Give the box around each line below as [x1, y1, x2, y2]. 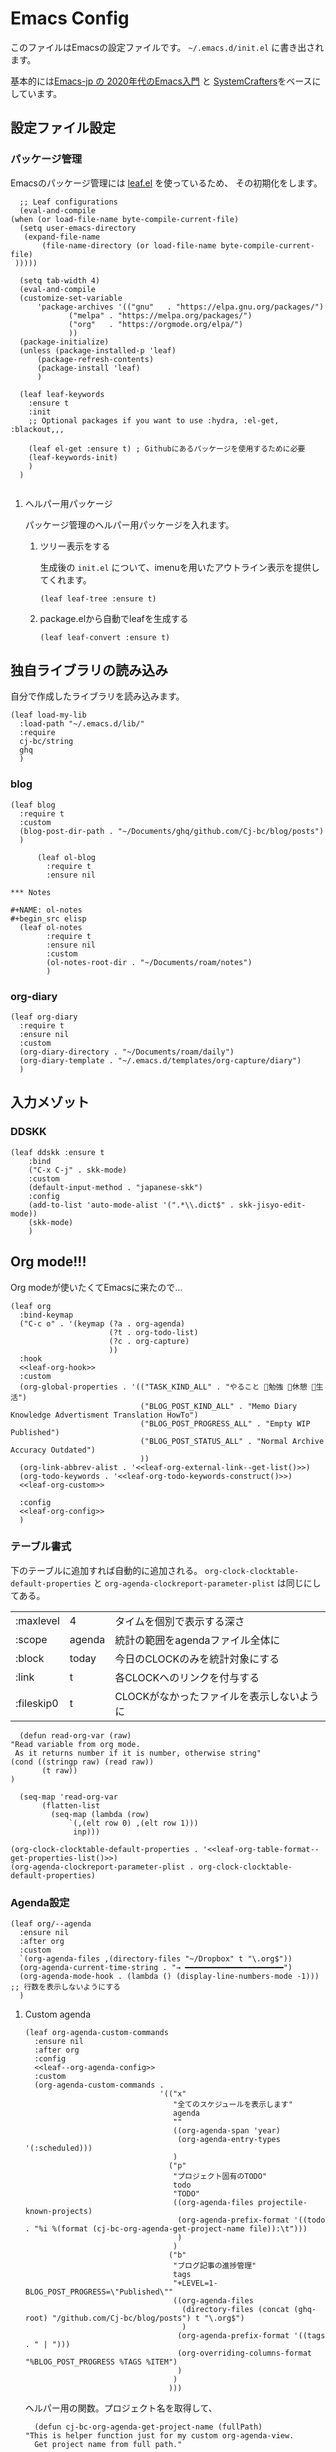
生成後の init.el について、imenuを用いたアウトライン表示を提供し [39, 561, 320, 573]
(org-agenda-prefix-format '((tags [177, 2331, 326, 2341]
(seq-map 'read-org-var [19, 1792, 118, 1802]
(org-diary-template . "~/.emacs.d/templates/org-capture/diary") [19, 1056, 302, 1066]
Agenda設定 [10, 1895, 70, 1909]
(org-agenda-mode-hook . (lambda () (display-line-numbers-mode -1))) [19, 1972, 320, 1982]
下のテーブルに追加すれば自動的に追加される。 [10, 1564, 203, 1576]
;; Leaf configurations [19, 197, 118, 207]
